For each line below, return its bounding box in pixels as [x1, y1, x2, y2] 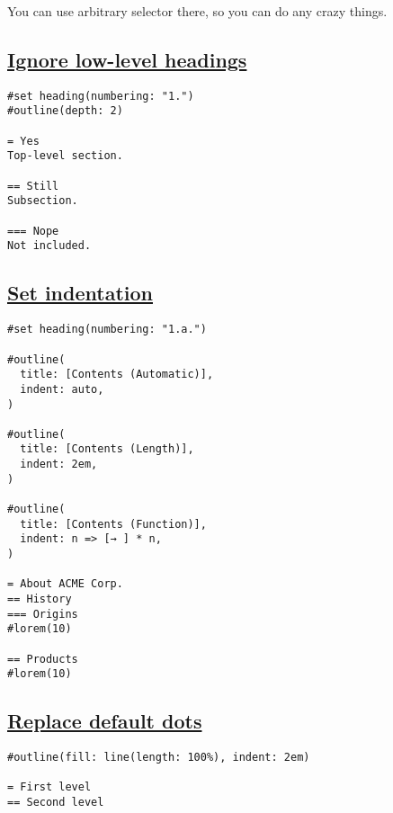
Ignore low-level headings [7, 45, 247, 73]
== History [7, 593, 72, 606]
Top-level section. [7, 149, 123, 163]
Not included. [7, 239, 92, 253]
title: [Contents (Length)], [20, 442, 194, 456]
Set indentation [7, 279, 153, 307]
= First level [7, 781, 92, 794]
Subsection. [7, 194, 78, 208]
